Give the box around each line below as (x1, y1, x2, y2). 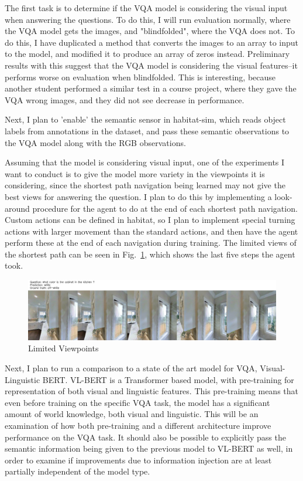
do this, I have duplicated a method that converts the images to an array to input (5, 36, 299, 48)
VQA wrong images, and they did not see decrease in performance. (5, 93, 245, 106)
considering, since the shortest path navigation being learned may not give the (5, 179, 285, 191)
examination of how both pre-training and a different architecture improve (5, 419, 271, 431)
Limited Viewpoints (28, 342, 99, 354)
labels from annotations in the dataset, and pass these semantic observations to (5, 124, 290, 137)
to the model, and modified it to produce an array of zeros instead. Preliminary (5, 48, 290, 60)
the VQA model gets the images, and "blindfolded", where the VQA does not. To (5, 25, 295, 37)
